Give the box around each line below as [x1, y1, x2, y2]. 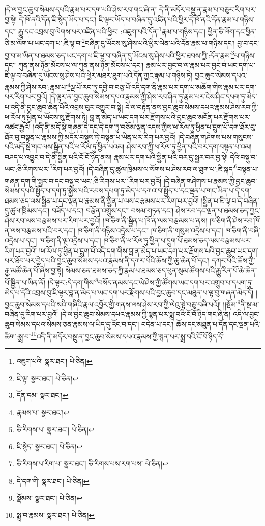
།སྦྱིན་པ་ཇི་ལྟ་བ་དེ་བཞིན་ [201, 195, 259, 206]
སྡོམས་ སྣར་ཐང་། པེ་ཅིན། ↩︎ [16, 492, 83, 503]
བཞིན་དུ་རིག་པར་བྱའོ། [5, 309, 58, 319]
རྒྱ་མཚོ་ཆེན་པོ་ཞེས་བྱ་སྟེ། [5, 265, 63, 275]
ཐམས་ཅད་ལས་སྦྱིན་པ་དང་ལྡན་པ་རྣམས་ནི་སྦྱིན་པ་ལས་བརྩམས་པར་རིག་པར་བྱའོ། [5, 195, 199, 206]
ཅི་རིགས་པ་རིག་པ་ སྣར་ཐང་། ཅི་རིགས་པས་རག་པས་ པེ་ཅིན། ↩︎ [16, 458, 168, 469]
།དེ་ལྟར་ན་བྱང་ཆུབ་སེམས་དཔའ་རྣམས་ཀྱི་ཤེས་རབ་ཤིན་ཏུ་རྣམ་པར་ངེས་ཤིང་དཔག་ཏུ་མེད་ [49, 91, 257, 102]
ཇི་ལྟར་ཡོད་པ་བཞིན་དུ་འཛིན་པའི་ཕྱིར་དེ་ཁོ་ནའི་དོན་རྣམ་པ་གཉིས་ [98, 14, 255, 24]
